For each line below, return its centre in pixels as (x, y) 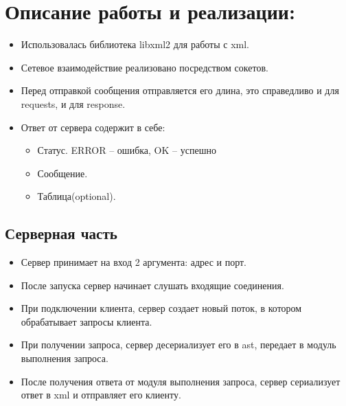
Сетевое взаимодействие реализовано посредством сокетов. (145, 67)
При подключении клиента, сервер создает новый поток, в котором (161, 308)
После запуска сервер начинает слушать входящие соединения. (152, 285)
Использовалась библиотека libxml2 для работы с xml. (135, 44)
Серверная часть (61, 233)
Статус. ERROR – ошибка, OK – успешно (127, 150)
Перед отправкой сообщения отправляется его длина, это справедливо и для (180, 90)
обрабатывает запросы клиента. (86, 321)
